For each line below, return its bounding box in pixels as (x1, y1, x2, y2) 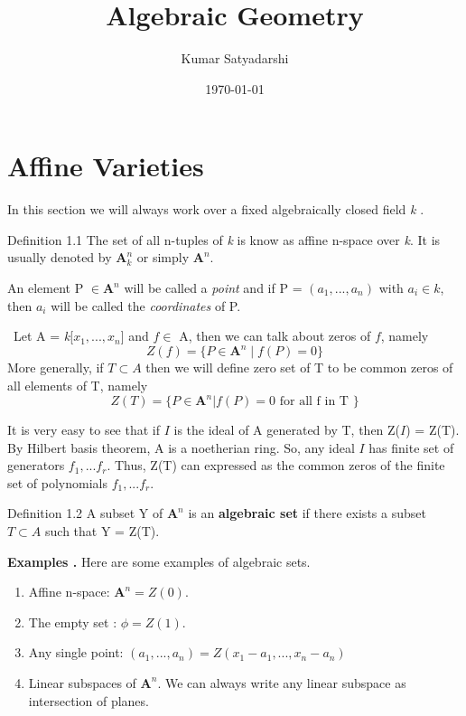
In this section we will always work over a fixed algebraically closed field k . (7, 200, 424, 219)
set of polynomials (7, 473, 107, 492)
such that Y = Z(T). (45, 521, 160, 540)
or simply (136, 248, 190, 267)
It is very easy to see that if (7, 420, 161, 438)
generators (7, 456, 65, 475)
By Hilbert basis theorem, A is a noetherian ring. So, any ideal (7, 438, 355, 457)
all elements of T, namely (7, 375, 148, 394)
